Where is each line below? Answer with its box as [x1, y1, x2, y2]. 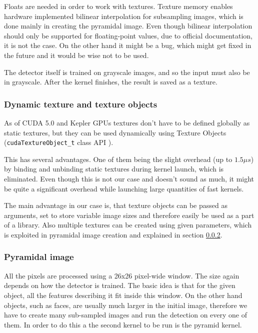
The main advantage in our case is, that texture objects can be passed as [4, 200, 227, 210]
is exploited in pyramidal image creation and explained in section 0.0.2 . [4, 229, 222, 239]
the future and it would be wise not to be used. [4, 49, 149, 60]
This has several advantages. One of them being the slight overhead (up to [4, 153, 232, 164]
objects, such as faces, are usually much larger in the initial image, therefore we [4, 299, 247, 310]
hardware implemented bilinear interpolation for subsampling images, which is [4, 10, 243, 21]
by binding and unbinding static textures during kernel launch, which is [4, 163, 224, 174]
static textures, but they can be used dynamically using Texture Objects [4, 127, 226, 137]
